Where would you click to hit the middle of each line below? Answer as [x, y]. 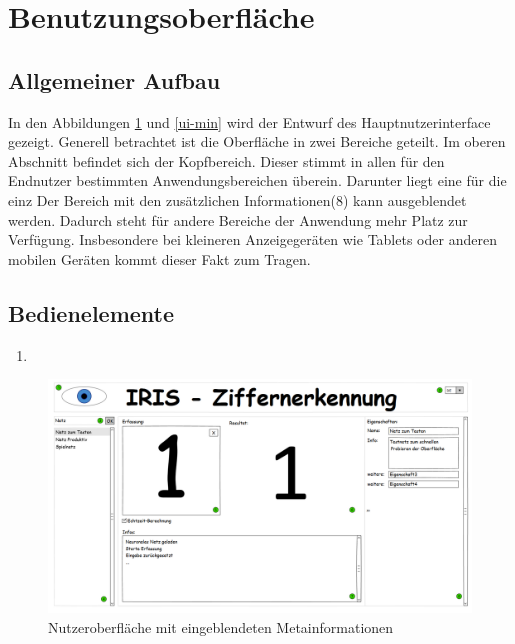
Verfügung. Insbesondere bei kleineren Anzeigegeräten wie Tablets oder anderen [252, 239]
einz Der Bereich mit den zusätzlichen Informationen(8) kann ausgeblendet [237, 199]
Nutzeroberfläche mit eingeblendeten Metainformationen [221, 627]
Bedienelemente [91, 312]
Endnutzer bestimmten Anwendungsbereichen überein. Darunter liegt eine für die [257, 180]
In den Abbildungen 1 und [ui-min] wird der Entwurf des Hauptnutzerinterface [249, 121]
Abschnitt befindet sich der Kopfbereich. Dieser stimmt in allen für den [226, 160]
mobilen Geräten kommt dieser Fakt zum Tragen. [159, 258]
